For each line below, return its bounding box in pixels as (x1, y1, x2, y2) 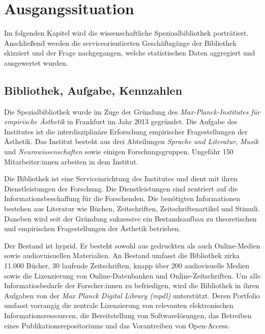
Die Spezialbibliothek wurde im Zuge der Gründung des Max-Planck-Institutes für (4, 106, 260, 117)
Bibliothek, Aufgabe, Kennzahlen (4, 82, 183, 98)
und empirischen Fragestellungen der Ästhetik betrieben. (4, 223, 181, 234)
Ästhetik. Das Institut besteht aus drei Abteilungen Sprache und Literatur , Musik (4, 136, 259, 147)
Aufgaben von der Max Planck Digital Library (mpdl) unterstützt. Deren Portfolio (4, 290, 260, 300)
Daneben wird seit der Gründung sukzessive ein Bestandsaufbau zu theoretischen (4, 213, 257, 224)
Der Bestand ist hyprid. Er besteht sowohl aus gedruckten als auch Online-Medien (4, 240, 260, 250)
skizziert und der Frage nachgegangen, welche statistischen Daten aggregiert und (4, 47, 255, 58)
